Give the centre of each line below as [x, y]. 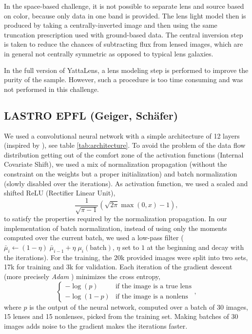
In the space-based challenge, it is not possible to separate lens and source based [124, 6]
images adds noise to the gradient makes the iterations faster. [96, 325]
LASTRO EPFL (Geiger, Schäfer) [91, 115]
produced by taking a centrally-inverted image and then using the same [111, 25]
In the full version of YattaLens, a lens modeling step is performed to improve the [126, 70]
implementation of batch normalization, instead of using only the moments [116, 228]
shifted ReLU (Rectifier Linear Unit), [60, 193]
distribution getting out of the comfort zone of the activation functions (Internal [124, 154]
